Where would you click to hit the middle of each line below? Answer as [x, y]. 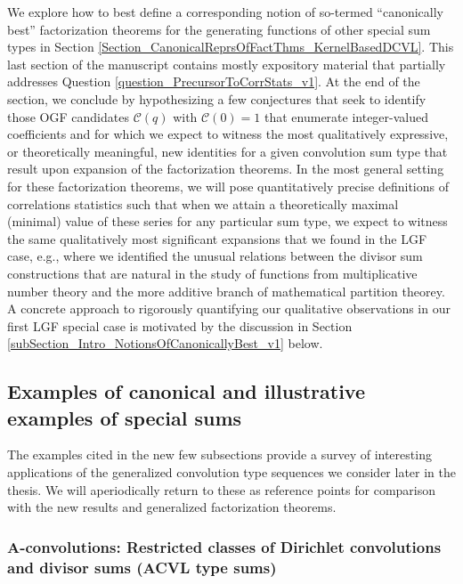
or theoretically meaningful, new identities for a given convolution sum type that [227, 151]
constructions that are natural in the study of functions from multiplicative [212, 273]
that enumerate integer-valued [347, 116]
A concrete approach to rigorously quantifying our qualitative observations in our [229, 308]
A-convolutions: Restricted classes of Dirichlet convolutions [224, 546]
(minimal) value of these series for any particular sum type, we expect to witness [227, 221]
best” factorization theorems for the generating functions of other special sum [219, 29]
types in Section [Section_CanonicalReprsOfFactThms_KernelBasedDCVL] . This [231, 47]
